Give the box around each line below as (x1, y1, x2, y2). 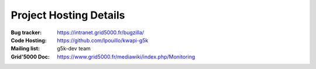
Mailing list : (11, 45, 40, 52)
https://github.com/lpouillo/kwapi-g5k (57, 37, 149, 43)
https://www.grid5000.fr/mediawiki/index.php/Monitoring (57, 53, 195, 60)
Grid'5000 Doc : (11, 53, 50, 60)
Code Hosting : (11, 37, 47, 43)
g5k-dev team (57, 45, 91, 52)
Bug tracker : (11, 29, 42, 36)
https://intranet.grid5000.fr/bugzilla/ (57, 29, 145, 36)
